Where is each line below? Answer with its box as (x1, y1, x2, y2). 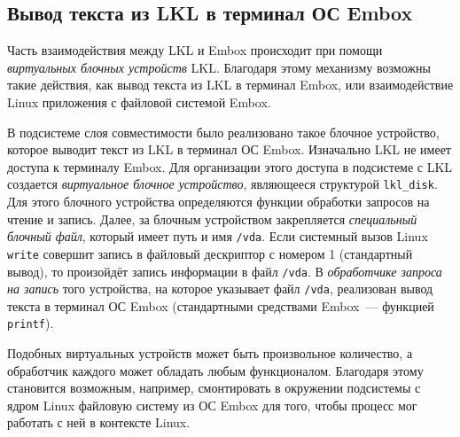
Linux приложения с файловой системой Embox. (7, 92, 271, 111)
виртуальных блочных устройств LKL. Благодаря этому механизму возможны (7, 58, 431, 76)
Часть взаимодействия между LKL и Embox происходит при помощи (7, 41, 383, 59)
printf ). (7, 314, 54, 332)
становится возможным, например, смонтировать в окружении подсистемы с (7, 378, 421, 397)
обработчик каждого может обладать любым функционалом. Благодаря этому (7, 361, 424, 379)
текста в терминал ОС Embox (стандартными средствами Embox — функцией (7, 296, 434, 315)
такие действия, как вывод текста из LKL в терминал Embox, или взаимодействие (7, 75, 454, 94)
